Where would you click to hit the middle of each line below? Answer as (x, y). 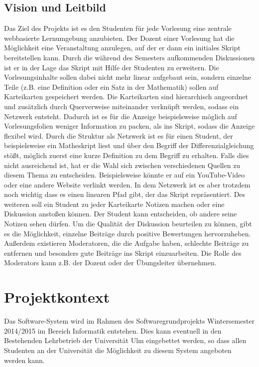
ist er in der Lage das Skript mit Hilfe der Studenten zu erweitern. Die (112, 67)
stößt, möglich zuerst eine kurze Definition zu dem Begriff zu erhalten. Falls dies (127, 155)
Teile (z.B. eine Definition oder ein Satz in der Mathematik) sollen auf (111, 87)
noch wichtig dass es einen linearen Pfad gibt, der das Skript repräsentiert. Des (125, 194)
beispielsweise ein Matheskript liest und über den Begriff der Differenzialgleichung (129, 145)
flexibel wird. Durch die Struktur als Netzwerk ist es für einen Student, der (119, 135)
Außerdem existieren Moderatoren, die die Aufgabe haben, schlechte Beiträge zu (127, 243)
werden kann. (24, 360)
